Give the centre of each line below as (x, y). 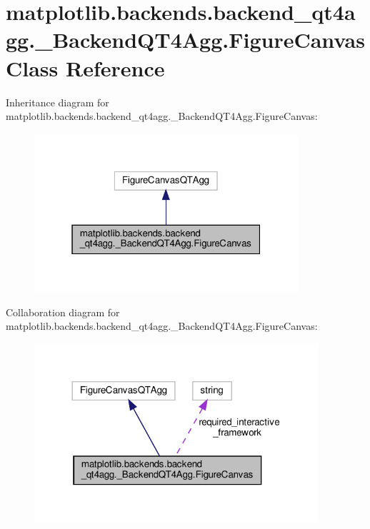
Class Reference (85, 67)
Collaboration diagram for (63, 312)
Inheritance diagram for (57, 102)
